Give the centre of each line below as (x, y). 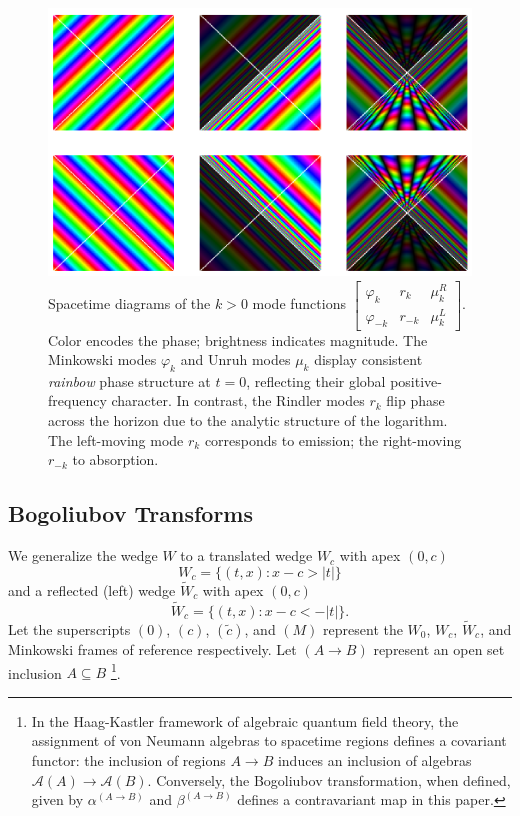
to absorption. (115, 459)
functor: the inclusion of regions (128, 759)
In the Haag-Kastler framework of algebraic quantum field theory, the (245, 720)
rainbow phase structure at (129, 380)
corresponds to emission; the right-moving (333, 439)
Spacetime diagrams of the (129, 303)
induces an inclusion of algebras (374, 759)
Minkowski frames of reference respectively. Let (152, 648)
